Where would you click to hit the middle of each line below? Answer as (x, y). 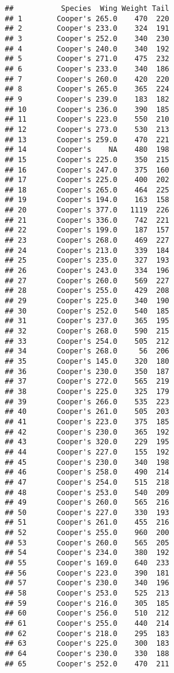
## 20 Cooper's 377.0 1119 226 (87, 210)
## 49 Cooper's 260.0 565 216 (87, 503)
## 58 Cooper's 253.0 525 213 (87, 593)
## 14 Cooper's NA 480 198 (87, 150)
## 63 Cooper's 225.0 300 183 (87, 644)
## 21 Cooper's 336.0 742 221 (87, 220)
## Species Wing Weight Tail (87, 8)
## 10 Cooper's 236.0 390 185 (87, 109)
